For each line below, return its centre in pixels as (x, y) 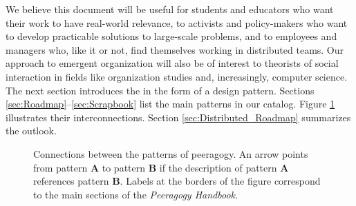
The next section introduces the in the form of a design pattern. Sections (160, 90)
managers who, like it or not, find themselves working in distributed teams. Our (175, 49)
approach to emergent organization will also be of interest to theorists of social (172, 63)
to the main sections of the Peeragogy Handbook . (135, 194)
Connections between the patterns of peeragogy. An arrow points (171, 153)
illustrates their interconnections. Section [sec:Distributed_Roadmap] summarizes (178, 117)
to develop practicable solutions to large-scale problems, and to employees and (171, 36)
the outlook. (31, 131)
